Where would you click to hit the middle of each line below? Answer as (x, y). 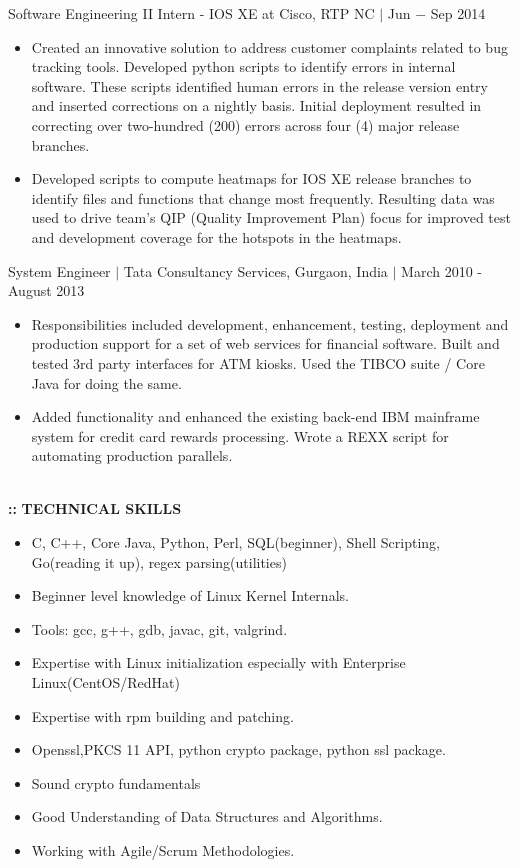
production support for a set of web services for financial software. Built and (265, 343)
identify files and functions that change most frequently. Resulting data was (263, 197)
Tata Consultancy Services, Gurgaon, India (255, 270)
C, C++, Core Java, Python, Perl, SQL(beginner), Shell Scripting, (235, 542)
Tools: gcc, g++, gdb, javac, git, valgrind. (159, 628)
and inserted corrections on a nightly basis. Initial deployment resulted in (256, 105)
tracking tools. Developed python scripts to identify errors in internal (243, 66)
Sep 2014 (458, 13)
